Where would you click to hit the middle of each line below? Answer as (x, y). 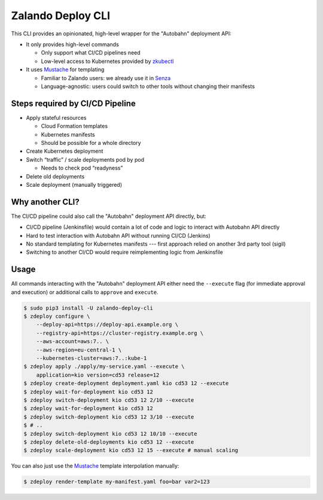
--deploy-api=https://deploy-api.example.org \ (107, 325)
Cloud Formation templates (74, 126)
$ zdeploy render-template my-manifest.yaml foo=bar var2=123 (117, 482)
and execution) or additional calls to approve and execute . (85, 292)
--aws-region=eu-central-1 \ (79, 350)
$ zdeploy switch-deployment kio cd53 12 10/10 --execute (110, 434)
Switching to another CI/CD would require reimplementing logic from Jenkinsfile (125, 252)
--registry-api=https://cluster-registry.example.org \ (120, 333)
